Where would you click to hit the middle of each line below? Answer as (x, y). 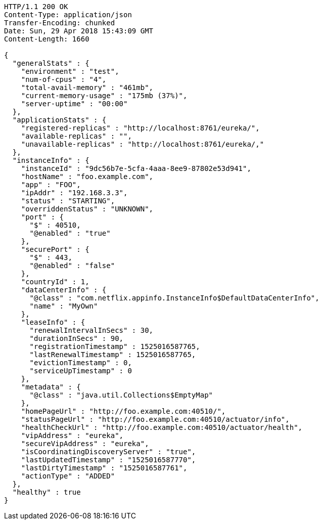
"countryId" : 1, (55, 282)
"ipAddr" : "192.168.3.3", (74, 193)
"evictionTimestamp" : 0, (81, 363)
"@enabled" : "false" (72, 266)
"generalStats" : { (51, 63)
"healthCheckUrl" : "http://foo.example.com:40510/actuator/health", (162, 427)
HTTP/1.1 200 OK (36, 7)
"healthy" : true (47, 492)
